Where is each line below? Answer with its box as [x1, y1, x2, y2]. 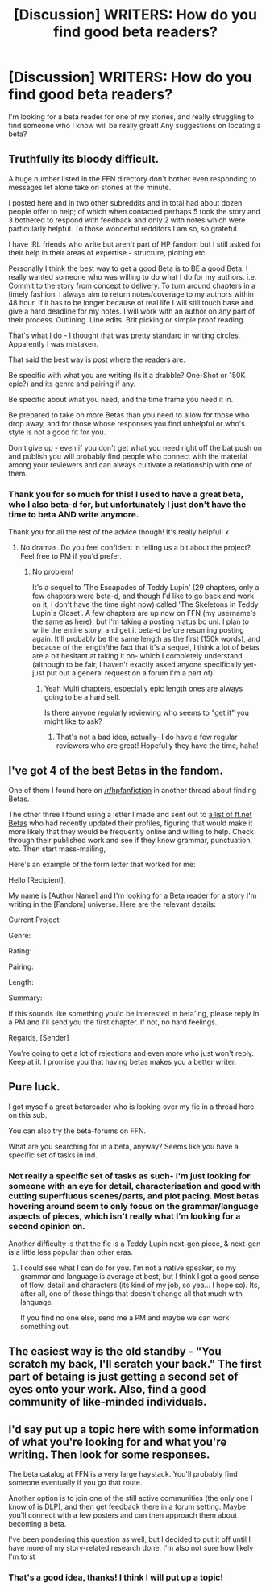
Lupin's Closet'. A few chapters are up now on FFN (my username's [31, 609, 256, 618]
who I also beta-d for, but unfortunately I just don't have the [8, 498, 247, 509]
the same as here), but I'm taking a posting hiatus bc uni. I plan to [31, 617, 250, 626]
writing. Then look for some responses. [8, 1448, 210, 1461]
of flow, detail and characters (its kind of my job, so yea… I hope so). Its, [19, 1280, 260, 1290]
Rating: [8, 945, 32, 956]
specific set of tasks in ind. [8, 1150, 98, 1160]
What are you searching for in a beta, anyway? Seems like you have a [8, 1141, 239, 1151]
